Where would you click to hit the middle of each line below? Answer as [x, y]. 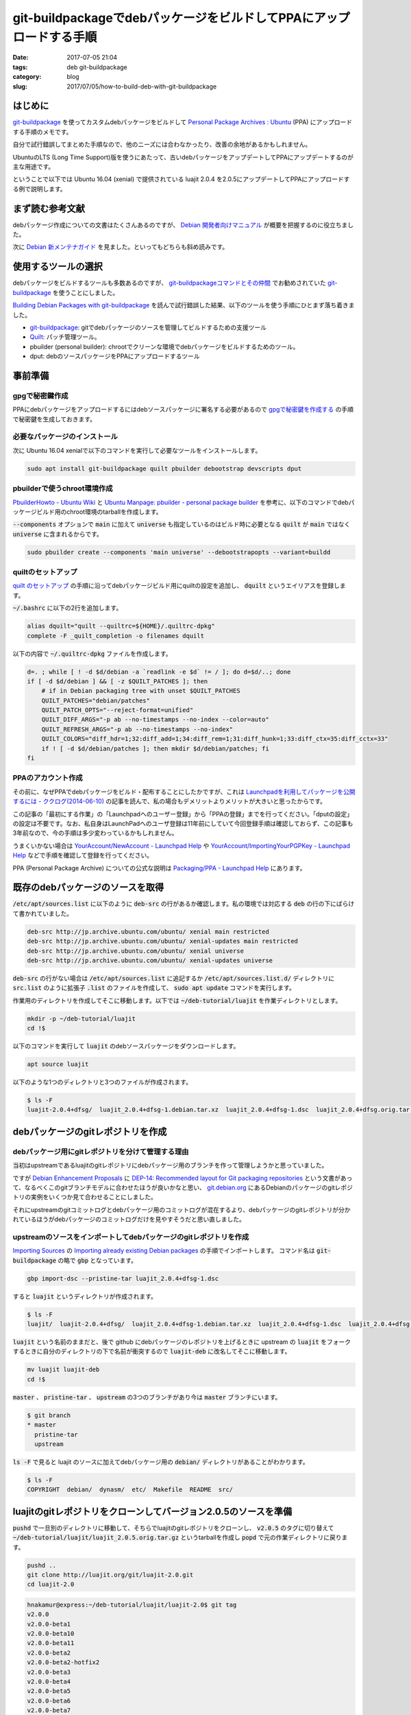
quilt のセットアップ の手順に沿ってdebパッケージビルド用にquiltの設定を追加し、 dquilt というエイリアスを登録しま [179, 586]
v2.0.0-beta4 [49, 1682]
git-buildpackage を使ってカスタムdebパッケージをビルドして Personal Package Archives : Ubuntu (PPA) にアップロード [183, 122]
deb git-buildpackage [97, 67]
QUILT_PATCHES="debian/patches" [96, 700]
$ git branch [49, 1415]
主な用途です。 [34, 166]
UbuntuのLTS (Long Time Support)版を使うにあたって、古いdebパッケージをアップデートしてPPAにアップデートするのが [183, 157]
